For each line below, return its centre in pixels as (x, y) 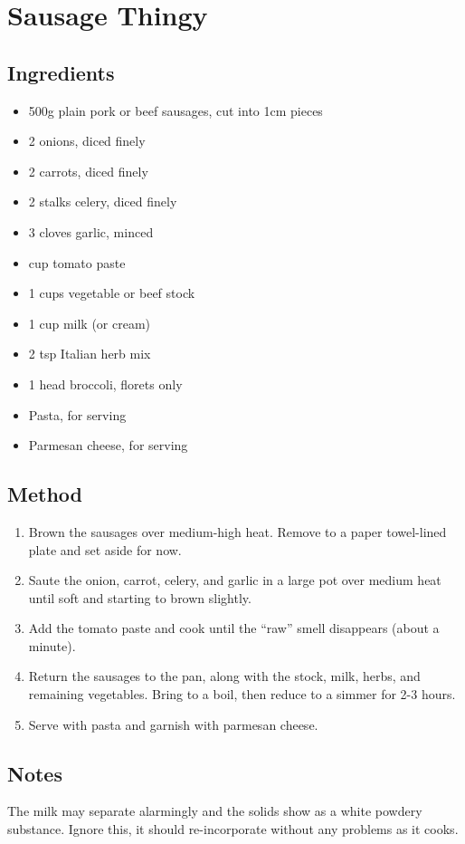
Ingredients (61, 72)
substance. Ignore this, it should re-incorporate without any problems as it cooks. (233, 829)
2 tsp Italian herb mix (90, 354)
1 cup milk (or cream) (90, 323)
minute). (52, 645)
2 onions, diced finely (87, 141)
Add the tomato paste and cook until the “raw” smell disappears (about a (234, 628)
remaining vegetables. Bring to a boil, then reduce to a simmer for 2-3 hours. (242, 694)
